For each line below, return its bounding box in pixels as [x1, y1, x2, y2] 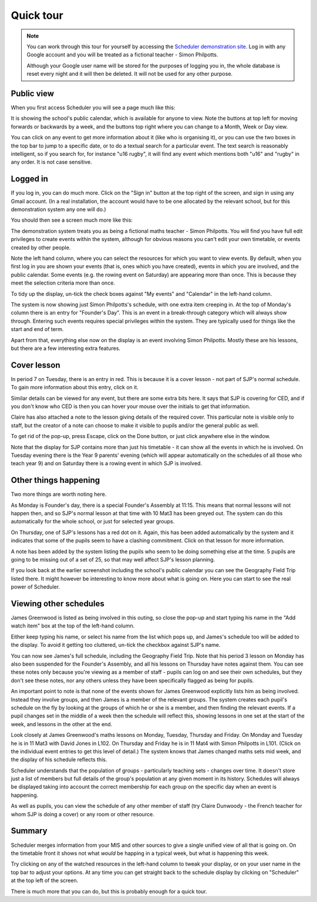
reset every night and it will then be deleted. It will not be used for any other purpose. [26, 71, 233, 78]
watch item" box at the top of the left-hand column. [11, 622, 135, 629]
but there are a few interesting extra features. [11, 345, 120, 352]
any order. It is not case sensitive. [11, 159, 92, 166]
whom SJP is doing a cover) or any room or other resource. [11, 810, 155, 817]
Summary [11, 826, 48, 836]
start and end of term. [11, 326, 64, 333]
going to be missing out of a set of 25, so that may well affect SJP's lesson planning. [11, 556, 215, 563]
